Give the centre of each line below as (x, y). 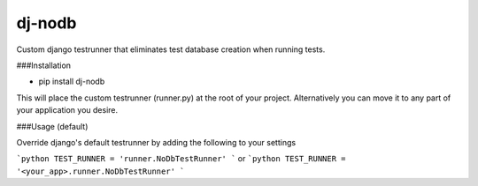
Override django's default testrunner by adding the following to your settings (156, 142)
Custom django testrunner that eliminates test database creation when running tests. (171, 49)
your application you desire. (67, 110)
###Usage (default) (52, 126)
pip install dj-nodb (72, 82)
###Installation (43, 65)
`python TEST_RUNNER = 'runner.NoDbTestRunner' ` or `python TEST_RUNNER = (181, 159)
